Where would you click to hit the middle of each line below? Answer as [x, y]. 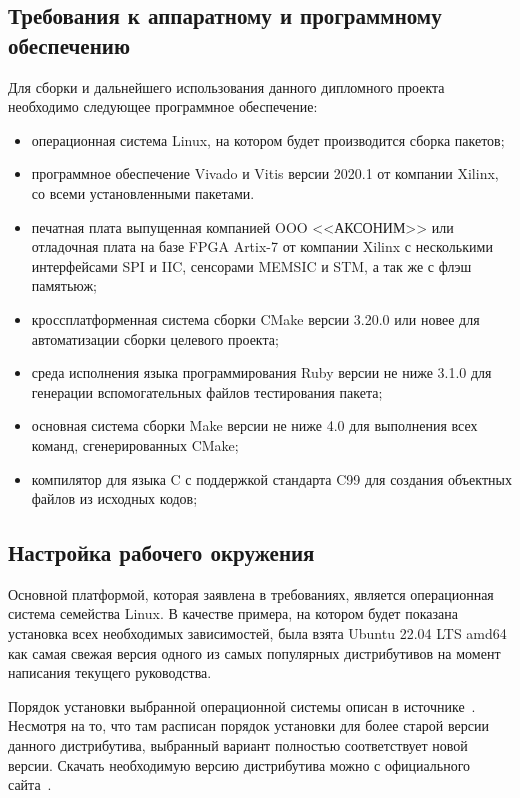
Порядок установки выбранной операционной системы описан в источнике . [242, 705]
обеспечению [69, 44]
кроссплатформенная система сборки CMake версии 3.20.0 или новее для [255, 318]
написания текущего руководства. [110, 672]
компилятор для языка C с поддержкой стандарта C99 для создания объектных [271, 478]
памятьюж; [64, 285]
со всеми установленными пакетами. [143, 192]
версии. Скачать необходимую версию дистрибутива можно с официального [239, 764]
